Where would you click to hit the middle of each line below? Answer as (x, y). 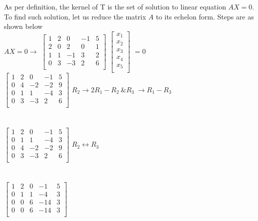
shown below (23, 26)
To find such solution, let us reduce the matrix (75, 16)
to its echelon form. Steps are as (205, 16)
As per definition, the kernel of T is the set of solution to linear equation (115, 6)
